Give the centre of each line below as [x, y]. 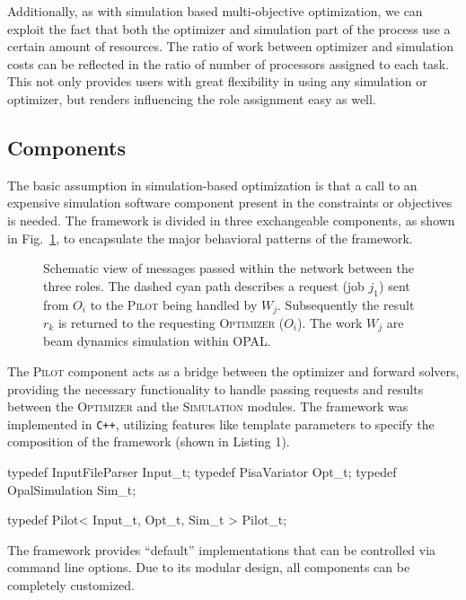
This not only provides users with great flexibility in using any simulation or [217, 81]
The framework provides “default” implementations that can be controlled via [222, 549]
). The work [330, 322]
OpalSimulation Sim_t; [72, 489]
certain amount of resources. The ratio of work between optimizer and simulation [231, 46]
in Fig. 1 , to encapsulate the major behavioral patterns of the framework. [210, 238]
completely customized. [71, 585]
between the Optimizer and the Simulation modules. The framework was [208, 406]
